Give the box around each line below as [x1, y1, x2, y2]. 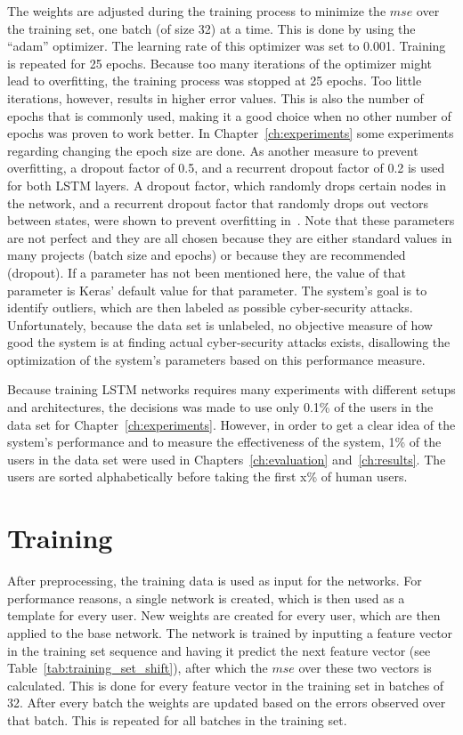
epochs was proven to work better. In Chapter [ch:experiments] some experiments [7, 124, 454, 142]
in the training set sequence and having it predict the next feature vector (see [7, 641, 431, 659]
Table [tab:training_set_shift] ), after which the [7, 658, 268, 677]
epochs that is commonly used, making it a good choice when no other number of [7, 106, 451, 125]
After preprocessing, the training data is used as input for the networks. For [7, 571, 422, 590]
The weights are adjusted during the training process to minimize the [7, 2, 386, 20]
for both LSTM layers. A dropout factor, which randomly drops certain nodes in [7, 175, 447, 194]
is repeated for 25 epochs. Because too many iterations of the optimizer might [7, 53, 433, 72]
